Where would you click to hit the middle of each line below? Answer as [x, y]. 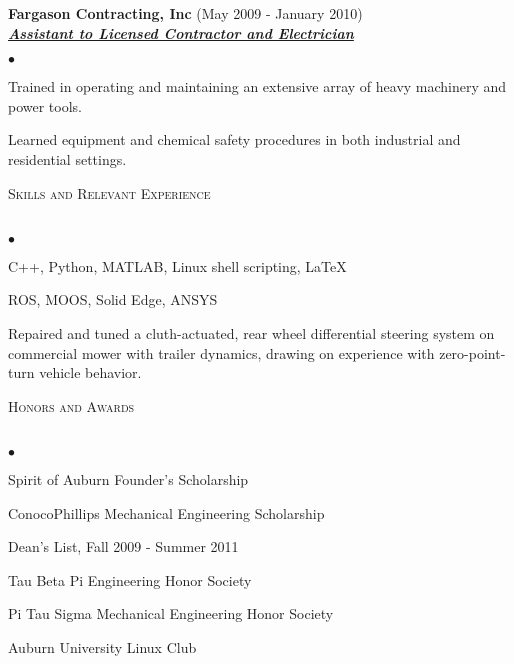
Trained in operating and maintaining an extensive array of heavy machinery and [257, 86]
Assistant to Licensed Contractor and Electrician [181, 32]
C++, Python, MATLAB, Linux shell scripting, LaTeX [177, 265]
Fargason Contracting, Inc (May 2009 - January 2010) [185, 13]
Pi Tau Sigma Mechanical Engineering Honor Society [171, 613]
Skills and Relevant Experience [109, 192]
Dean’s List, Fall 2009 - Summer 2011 [123, 546]
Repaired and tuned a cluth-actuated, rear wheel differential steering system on [251, 332]
